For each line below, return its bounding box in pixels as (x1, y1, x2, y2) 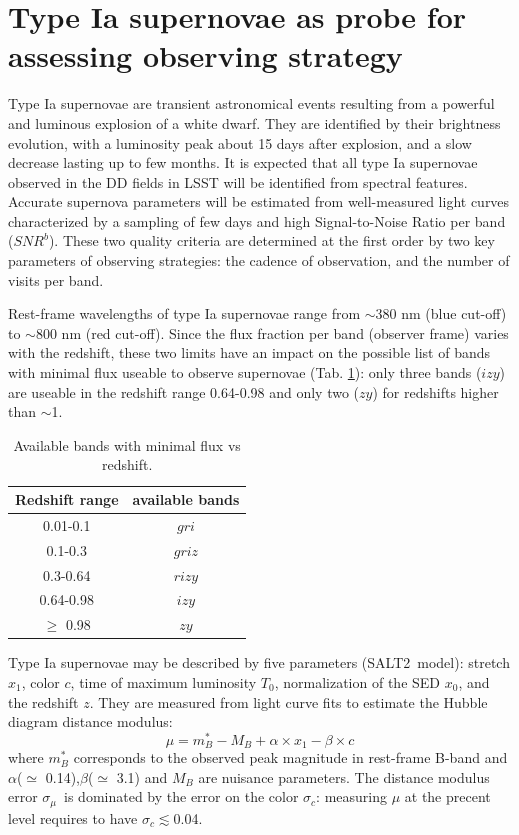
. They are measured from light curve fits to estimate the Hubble (89, 691, 488, 712)
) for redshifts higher (372, 381, 499, 402)
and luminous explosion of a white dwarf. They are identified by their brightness (8, 112, 501, 133)
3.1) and (116, 766, 168, 787)
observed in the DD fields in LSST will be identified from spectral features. (8, 171, 468, 192)
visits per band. (8, 269, 104, 290)
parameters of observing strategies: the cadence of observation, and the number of (8, 250, 510, 271)
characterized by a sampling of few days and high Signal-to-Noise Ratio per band (8, 210, 506, 231)
